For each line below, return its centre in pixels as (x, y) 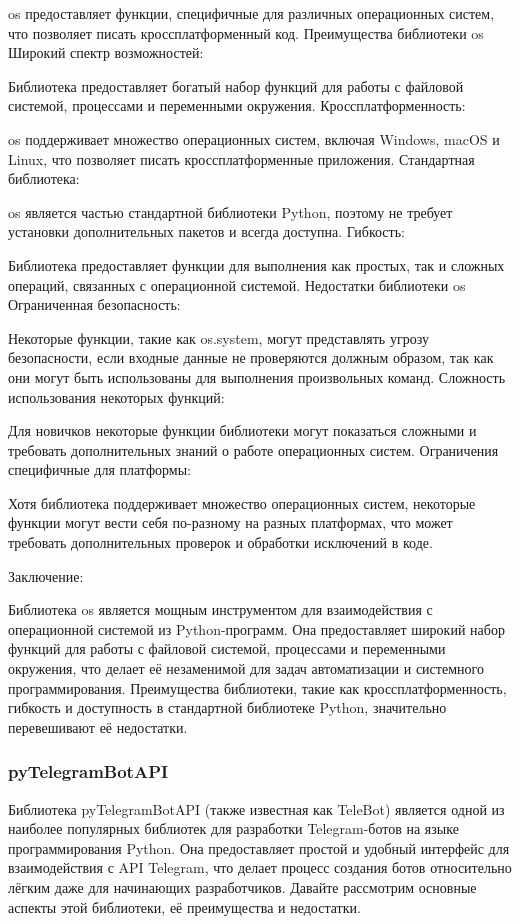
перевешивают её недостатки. (98, 726)
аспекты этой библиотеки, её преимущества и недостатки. (184, 906)
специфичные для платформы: (99, 469)
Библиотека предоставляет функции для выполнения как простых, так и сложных (256, 264)
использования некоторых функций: (116, 396)
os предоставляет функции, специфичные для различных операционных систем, (251, 13)
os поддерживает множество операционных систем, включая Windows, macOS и (254, 138)
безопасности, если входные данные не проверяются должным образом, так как (251, 357)
